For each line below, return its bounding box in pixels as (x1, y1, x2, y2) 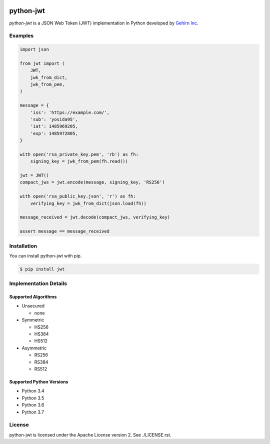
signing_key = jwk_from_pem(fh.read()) (30, 158, 128, 164)
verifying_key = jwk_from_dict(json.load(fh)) (30, 200, 147, 206)
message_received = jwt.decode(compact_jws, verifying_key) (19, 214, 170, 220)
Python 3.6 (21, 402, 44, 408)
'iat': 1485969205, (30, 123, 78, 129)
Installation (9, 242, 37, 249)
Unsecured (21, 303, 45, 309)
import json (19, 46, 49, 52)
